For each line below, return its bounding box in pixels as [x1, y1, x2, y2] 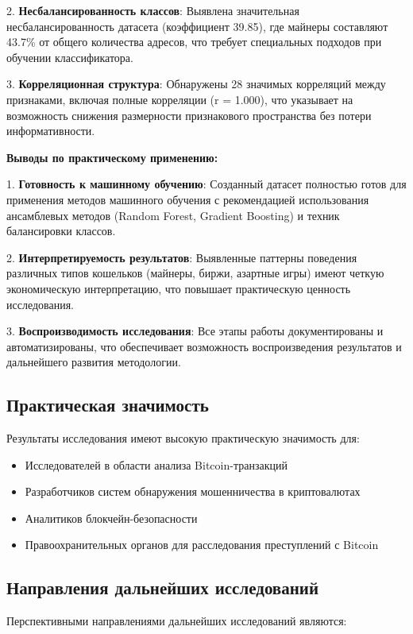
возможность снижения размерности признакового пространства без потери [6, 106, 372, 123]
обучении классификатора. [6, 48, 133, 65]
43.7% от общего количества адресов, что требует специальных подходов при [6, 33, 382, 50]
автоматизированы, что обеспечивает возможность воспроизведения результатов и [6, 338, 402, 354]
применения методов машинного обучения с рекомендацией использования [6, 191, 369, 207]
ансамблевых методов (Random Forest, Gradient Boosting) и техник [6, 207, 340, 223]
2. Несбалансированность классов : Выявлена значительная [6, 2, 299, 18]
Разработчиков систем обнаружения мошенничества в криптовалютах [25, 483, 361, 500]
